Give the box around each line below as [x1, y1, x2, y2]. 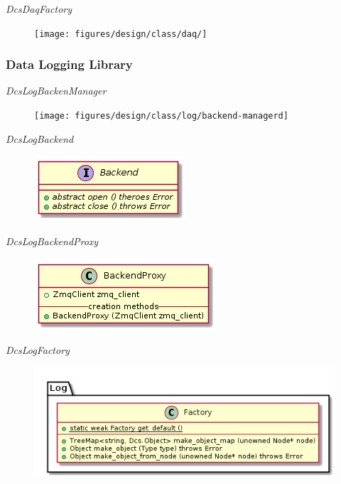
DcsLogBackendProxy [6, 233, 99, 248]
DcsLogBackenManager [6, 83, 107, 98]
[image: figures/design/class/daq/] [34, 28, 207, 39]
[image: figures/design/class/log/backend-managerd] [34, 111, 288, 122]
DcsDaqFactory [6, 1, 72, 16]
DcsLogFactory [6, 343, 70, 357]
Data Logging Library [6, 55, 133, 73]
